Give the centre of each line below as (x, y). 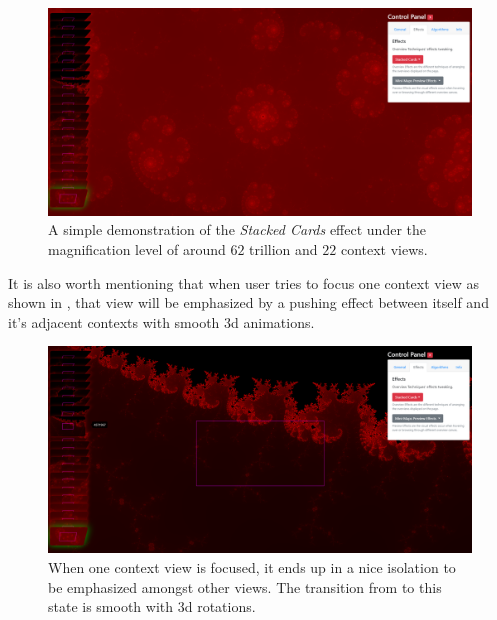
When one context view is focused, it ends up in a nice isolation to (252, 567)
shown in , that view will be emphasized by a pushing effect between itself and (248, 302)
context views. (384, 249)
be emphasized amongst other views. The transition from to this (245, 586)
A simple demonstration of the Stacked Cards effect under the (237, 229)
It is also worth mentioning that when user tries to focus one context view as (244, 282)
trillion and (283, 249)
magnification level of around (137, 249)
